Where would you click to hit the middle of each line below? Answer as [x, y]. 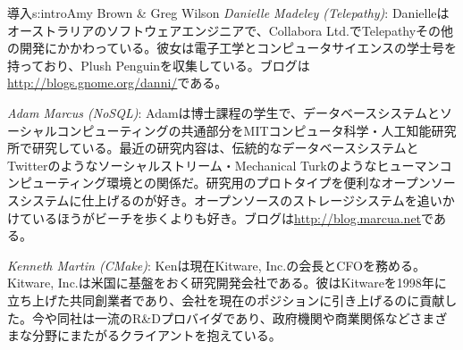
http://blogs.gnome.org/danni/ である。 [118, 83]
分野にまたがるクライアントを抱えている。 [156, 335]
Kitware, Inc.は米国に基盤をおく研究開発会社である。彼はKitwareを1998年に [227, 283]
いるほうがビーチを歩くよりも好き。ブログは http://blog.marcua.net [227, 217]
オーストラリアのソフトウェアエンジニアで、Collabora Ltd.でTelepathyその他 [231, 30]
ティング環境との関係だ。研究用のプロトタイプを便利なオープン [244, 183]
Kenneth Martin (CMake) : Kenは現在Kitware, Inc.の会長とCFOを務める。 [216, 265]
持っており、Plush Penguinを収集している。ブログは [159, 65]
